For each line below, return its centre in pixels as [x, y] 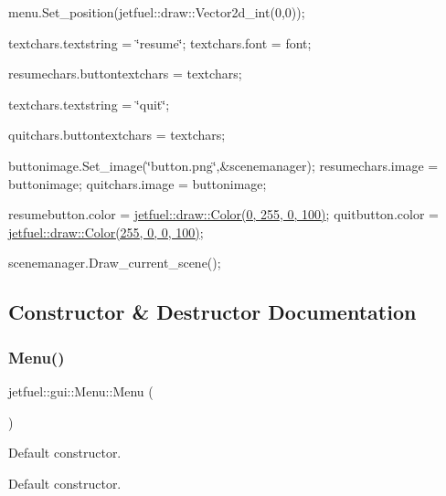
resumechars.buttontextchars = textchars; [125, 74]
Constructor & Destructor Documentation [212, 312]
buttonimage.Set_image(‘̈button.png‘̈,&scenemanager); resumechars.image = [223, 165]
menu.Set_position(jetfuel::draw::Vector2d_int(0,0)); [157, 12]
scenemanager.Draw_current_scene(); [115, 263]
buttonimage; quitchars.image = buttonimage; [138, 183]
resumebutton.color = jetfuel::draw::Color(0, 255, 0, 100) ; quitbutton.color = [223, 214]
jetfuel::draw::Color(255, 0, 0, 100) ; [106, 232]
